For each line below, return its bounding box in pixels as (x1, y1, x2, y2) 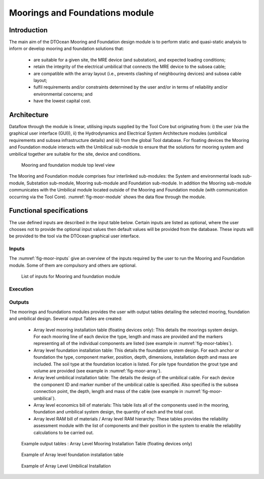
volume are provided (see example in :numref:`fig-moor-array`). (33, 368, 162, 374)
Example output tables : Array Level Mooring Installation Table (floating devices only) (21, 440, 193, 446)
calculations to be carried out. (33, 430, 94, 435)
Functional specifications (9, 206, 88, 215)
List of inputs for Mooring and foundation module (21, 274, 120, 279)
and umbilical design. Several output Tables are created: (9, 316, 123, 321)
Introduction (9, 26, 48, 34)
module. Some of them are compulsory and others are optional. (9, 262, 137, 268)
